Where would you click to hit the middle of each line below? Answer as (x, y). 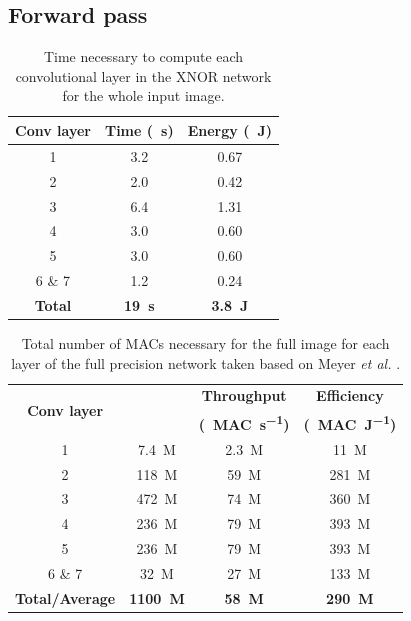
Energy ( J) (230, 129)
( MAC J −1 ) (350, 422)
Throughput (244, 395)
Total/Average (65, 597)
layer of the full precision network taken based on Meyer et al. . (206, 362)
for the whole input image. (143, 95)
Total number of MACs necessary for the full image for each (205, 342)
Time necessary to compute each (143, 56)
